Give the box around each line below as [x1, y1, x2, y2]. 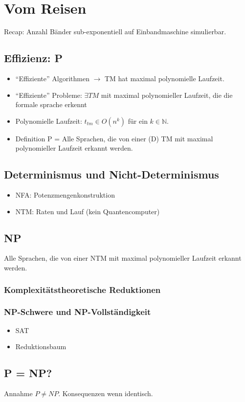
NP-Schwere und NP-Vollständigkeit [4, 306, 151, 318]
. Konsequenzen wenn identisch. [58, 388, 153, 399]
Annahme [4, 388, 33, 399]
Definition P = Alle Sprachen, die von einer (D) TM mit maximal [15, 133, 213, 143]
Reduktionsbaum [15, 341, 67, 352]
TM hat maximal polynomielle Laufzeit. [104, 73, 224, 83]
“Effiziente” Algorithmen [15, 73, 89, 83]
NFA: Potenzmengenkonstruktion [15, 190, 115, 200]
